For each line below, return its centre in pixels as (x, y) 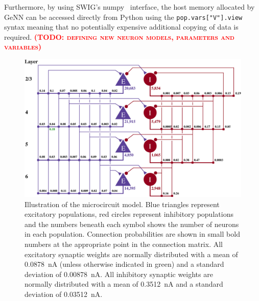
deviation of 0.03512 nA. (64, 294)
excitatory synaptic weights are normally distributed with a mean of (131, 254)
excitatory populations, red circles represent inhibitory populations (129, 214)
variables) (23, 47)
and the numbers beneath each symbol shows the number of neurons (132, 224)
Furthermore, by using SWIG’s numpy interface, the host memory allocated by (129, 7)
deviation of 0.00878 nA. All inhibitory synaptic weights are (119, 274)
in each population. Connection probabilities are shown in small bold (132, 234)
